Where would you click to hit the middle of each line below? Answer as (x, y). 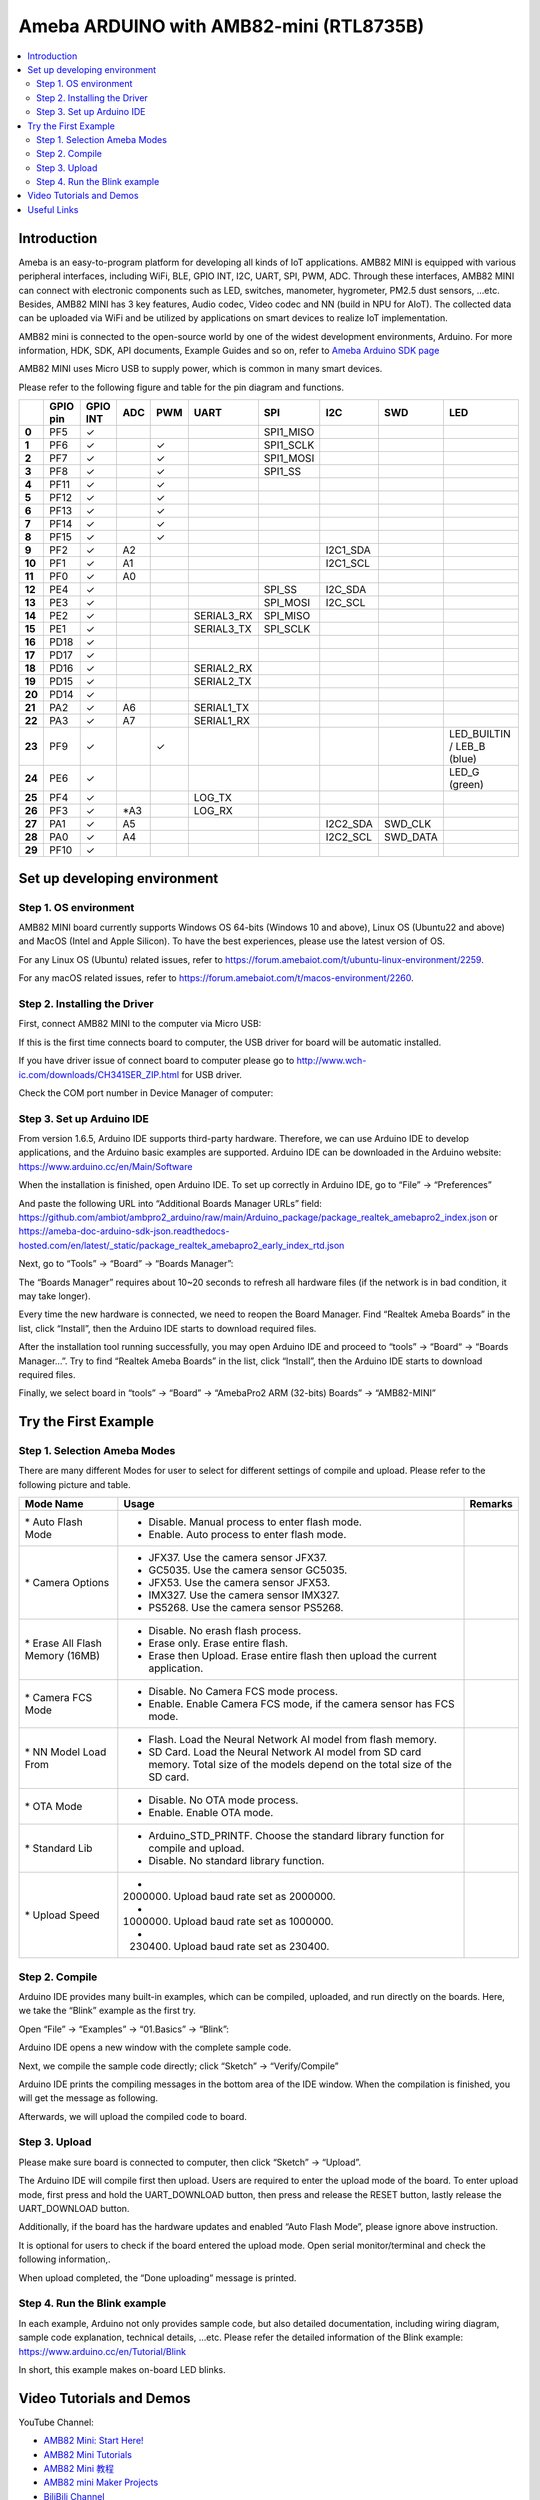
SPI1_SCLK (289, 445)
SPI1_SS (282, 472)
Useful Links (53, 209)
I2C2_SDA (349, 824)
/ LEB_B (467, 747)
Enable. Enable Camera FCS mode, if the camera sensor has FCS (301, 1704)
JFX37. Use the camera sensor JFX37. (238, 1558)
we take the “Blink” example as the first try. (107, 2011)
